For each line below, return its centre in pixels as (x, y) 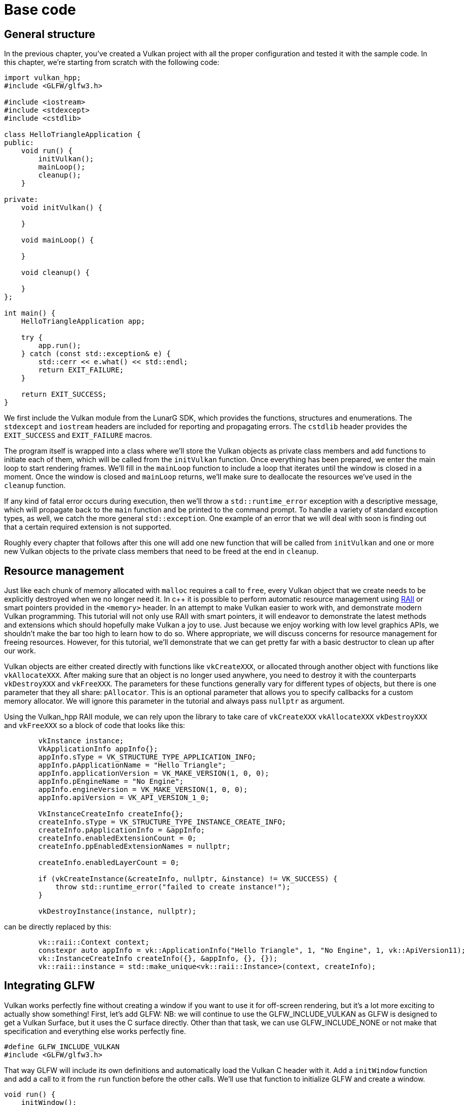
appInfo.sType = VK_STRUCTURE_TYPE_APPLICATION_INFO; (147, 757)
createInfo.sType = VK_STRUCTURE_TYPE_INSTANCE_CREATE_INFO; (162, 822)
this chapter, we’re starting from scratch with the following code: (112, 62)
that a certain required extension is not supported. (88, 527)
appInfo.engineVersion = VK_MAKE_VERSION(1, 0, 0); (143, 790)
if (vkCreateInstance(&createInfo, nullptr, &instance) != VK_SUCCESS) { (188, 879)
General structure (50, 34)
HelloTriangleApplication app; (83, 321)
